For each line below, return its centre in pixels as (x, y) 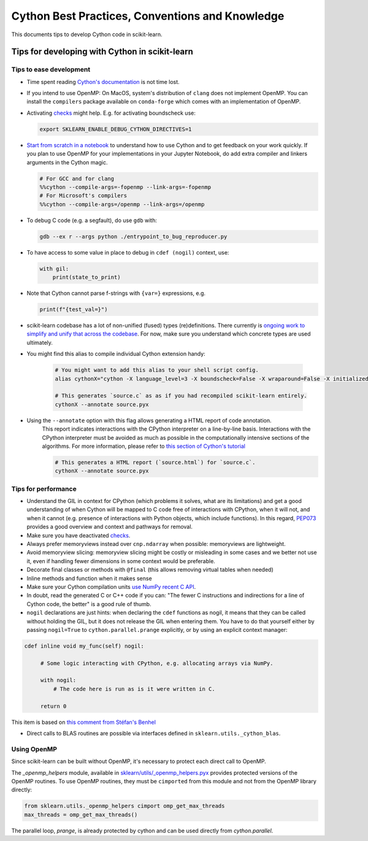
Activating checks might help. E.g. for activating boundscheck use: (111, 113)
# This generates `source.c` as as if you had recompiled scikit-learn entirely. (181, 396)
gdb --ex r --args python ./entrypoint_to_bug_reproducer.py (133, 236)
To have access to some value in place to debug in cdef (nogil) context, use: (128, 252)
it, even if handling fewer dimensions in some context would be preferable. (121, 561)
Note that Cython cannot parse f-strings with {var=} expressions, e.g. (116, 293)
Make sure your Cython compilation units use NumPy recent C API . (111, 586)
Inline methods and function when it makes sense (90, 578)
